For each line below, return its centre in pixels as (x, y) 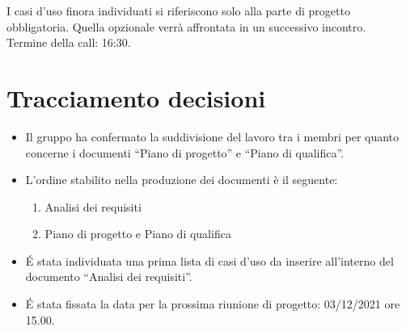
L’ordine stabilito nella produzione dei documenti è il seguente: (182, 180)
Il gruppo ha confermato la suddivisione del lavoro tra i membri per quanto (212, 136)
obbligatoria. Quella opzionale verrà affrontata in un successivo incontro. (186, 26)
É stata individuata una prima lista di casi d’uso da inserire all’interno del (209, 260)
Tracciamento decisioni (136, 97)
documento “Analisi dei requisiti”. (109, 277)
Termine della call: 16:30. (69, 42)
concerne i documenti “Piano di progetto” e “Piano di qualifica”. (185, 152)
